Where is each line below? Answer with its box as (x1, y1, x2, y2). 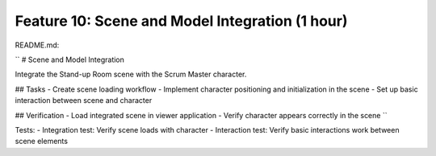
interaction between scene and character (15, 96, 153, 105)
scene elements (15, 137, 69, 146)
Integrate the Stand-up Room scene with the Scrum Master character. (15, 69, 247, 80)
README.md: (15, 40, 60, 50)
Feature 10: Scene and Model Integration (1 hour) (15, 12, 348, 30)
